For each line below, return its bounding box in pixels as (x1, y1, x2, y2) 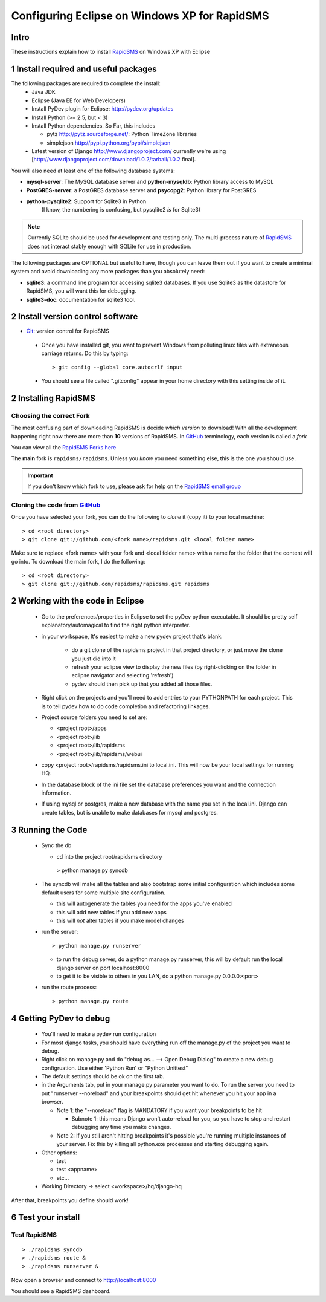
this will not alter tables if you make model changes (56, 917, 184, 924)
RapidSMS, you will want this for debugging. (26, 287, 136, 295)
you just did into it (71, 655, 116, 662)
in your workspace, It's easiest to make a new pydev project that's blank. (41, 633, 223, 640)
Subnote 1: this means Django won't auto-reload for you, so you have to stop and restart (71, 1115, 291, 1122)
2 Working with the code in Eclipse (11, 596, 144, 606)
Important (27, 472, 54, 479)
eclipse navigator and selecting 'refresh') (71, 672, 174, 679)
